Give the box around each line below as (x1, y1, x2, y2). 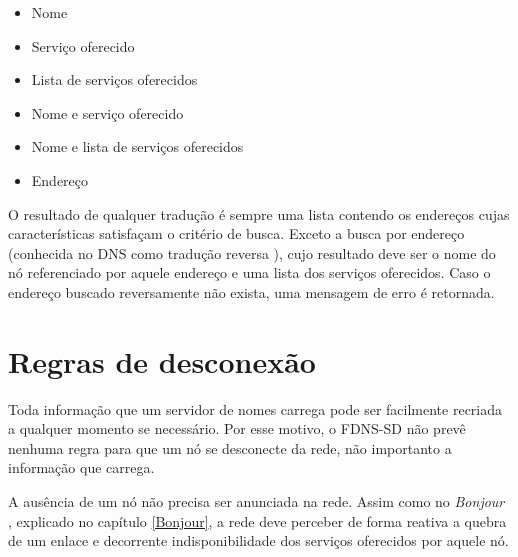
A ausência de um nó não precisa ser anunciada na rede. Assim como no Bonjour (8, 491, 505, 512)
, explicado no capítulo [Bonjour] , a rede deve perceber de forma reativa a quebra (8, 510, 507, 531)
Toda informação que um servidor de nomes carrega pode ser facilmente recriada (8, 398, 503, 419)
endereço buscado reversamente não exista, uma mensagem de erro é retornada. (8, 281, 495, 302)
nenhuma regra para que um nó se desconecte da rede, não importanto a (8, 437, 452, 458)
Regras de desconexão (8, 340, 316, 381)
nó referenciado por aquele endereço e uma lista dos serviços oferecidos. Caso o (8, 262, 491, 283)
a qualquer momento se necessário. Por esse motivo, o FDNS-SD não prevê (8, 418, 466, 439)
